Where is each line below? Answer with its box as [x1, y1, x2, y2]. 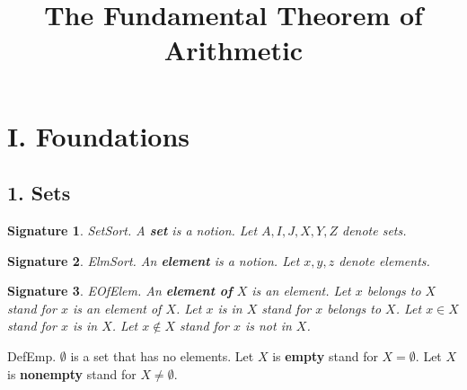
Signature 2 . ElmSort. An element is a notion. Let [7, 251, 300, 270]
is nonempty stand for [7, 364, 137, 383]
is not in [244, 316, 292, 335]
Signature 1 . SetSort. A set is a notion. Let [7, 220, 258, 239]
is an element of [72, 298, 162, 317]
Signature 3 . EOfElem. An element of [7, 281, 233, 300]
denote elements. [339, 251, 430, 270]
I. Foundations [7, 117, 190, 154]
